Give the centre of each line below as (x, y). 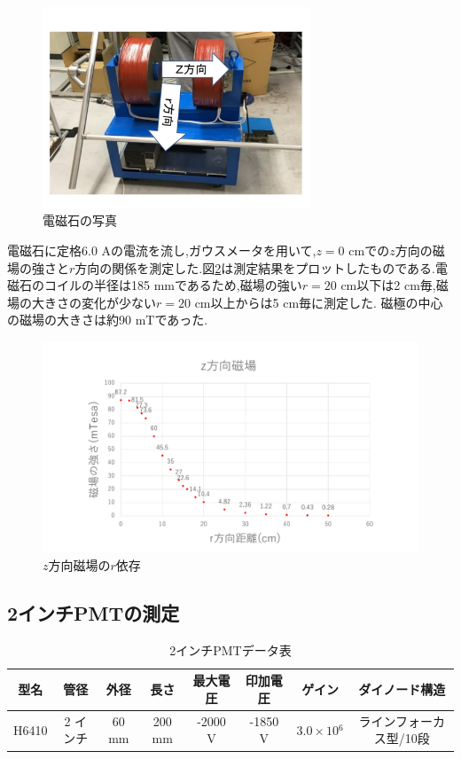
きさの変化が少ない (100, 302)
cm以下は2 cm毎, (388, 285)
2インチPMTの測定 (94, 613)
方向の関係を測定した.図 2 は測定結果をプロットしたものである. (255, 267)
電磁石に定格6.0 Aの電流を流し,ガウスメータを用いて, (162, 250)
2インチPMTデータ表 (230, 649)
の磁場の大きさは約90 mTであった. (108, 320)
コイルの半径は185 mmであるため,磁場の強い (173, 285)
